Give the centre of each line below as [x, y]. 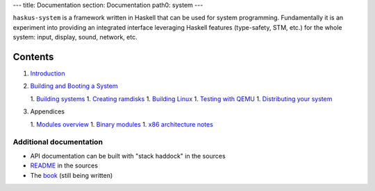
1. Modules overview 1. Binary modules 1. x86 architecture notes [122, 124]
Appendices [48, 111]
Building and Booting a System [74, 86]
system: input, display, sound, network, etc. [75, 37]
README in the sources [64, 165]
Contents [33, 56]
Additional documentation [58, 142]
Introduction [48, 73]
